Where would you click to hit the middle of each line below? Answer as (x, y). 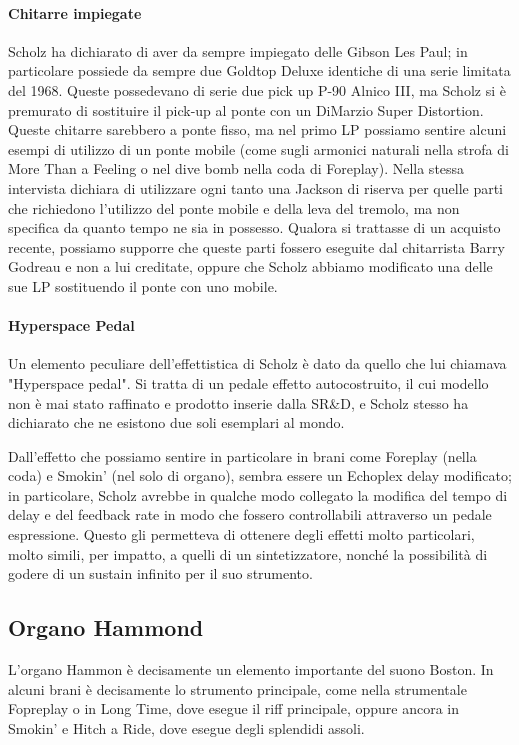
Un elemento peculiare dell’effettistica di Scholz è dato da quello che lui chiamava (257, 363)
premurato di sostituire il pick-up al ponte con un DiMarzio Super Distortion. (246, 109)
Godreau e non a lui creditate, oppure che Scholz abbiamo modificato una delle (250, 266)
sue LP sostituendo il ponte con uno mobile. (143, 285)
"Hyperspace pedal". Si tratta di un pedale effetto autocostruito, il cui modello (248, 382)
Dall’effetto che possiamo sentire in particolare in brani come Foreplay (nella (242, 455)
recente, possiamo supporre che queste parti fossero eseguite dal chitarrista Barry (256, 246)
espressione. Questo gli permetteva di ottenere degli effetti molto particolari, (241, 534)
